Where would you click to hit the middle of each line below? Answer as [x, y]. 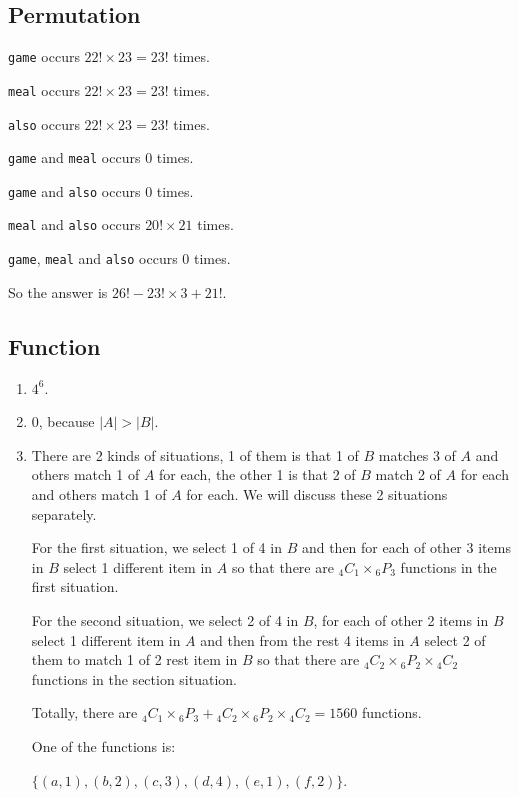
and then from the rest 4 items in [302, 639]
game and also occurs [74, 190]
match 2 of [408, 474]
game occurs [44, 56]
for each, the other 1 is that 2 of [257, 474]
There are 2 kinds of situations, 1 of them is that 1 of [195, 454]
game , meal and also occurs [93, 258]
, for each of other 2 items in [401, 619]
